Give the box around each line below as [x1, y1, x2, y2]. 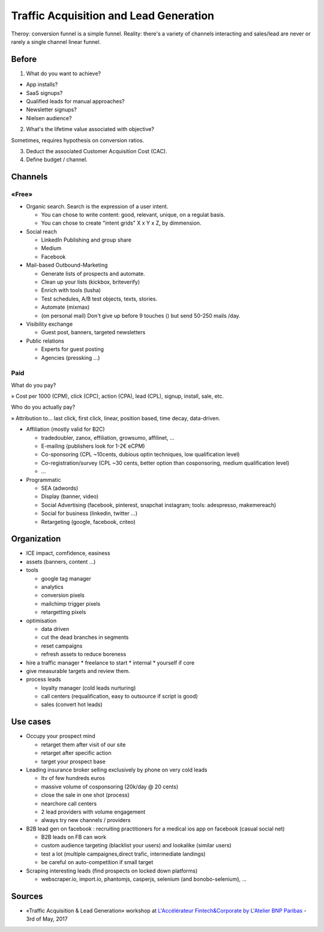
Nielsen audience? [26, 114, 72, 121]
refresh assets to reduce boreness [41, 651, 127, 658]
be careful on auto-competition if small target [41, 859, 154, 866]
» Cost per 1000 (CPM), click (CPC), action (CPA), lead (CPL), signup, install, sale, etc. [11, 392, 224, 400]
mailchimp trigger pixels [41, 600, 101, 607]
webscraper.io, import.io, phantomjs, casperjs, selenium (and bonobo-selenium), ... [41, 876, 247, 883]
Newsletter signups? [26, 106, 77, 114]
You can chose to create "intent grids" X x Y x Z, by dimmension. [41, 219, 202, 227]
